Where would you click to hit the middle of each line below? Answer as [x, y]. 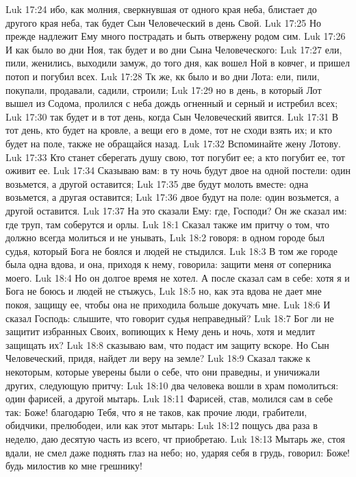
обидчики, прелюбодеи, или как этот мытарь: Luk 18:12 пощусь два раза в [162, 425]
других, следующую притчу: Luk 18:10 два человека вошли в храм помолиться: [172, 385]
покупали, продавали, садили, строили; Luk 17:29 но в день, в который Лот [164, 89]
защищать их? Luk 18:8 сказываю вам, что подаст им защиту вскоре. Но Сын [167, 344]
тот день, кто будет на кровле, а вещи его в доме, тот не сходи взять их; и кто [169, 130]
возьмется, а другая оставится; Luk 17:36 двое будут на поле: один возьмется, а [172, 197]
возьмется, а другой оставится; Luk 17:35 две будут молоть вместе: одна [157, 183]
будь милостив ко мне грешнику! [74, 466]
